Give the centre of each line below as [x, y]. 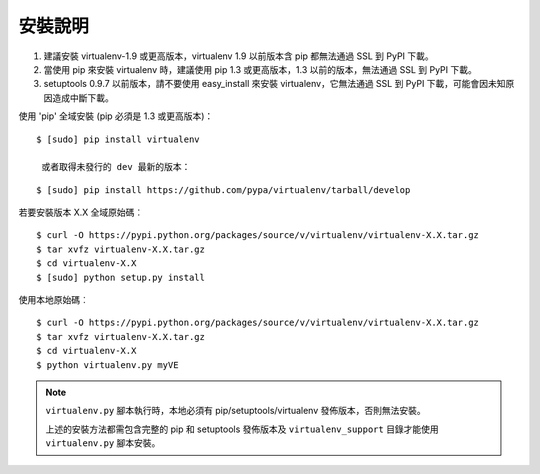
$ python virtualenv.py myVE [107, 364]
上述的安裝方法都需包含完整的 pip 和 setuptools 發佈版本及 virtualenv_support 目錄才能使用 [242, 429]
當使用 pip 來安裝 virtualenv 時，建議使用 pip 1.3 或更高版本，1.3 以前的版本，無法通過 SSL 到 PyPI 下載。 [260, 69]
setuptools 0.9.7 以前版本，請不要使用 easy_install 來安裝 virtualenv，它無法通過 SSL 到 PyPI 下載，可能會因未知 [274, 84]
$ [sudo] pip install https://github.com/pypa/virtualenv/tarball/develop [223, 189]
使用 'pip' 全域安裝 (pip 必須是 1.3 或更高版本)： [116, 116]
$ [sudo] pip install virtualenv [118, 139]
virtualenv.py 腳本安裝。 [103, 443]
